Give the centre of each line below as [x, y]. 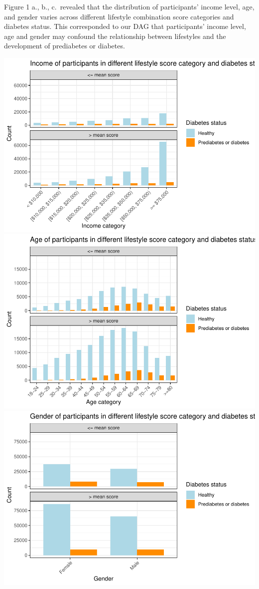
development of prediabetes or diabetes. [65, 46]
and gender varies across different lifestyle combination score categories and [119, 16]
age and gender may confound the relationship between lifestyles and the [115, 36]
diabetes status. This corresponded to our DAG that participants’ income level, [125, 26]
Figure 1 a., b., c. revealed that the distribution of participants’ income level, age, [129, 6]
